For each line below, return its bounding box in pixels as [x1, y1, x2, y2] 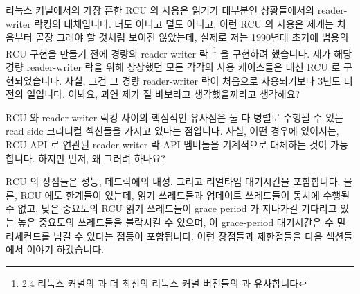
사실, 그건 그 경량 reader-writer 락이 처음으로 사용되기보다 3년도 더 [64, 73, 353, 87]
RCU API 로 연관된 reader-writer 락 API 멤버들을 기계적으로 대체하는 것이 [6, 137, 327, 151]
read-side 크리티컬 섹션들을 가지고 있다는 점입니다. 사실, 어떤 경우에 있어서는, [6, 123, 339, 138]
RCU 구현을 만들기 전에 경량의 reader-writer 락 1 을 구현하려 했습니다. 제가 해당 [6, 44, 352, 60]
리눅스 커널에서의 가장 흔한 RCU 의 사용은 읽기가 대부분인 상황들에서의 [6, 3, 314, 17]
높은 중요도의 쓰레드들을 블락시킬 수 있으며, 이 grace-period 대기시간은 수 [17, 214, 334, 229]
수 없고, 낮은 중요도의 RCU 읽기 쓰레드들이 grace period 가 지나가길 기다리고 [6, 201, 337, 216]
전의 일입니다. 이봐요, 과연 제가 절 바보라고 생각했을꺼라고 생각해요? [6, 87, 300, 101]
